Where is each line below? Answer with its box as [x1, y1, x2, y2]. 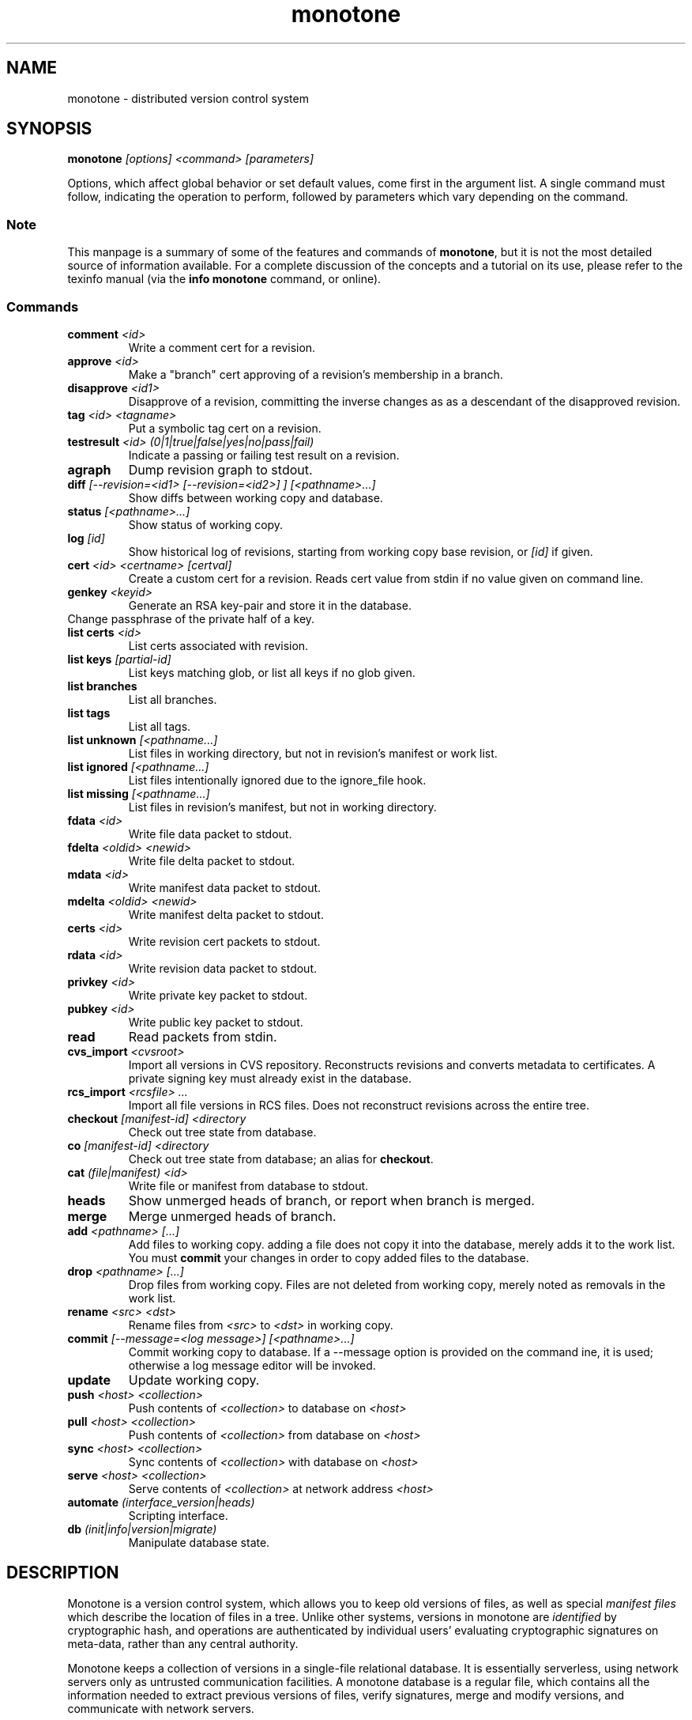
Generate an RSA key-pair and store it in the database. [128, 598, 412, 612]
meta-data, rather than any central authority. [67, 1636, 299, 1650]
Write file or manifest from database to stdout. [128, 1178, 369, 1193]
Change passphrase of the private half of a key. [67, 611, 315, 626]
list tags [67, 705, 111, 720]
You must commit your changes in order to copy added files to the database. [128, 1250, 529, 1264]
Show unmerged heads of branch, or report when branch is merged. [128, 1192, 535, 1208]
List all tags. [128, 719, 191, 733]
